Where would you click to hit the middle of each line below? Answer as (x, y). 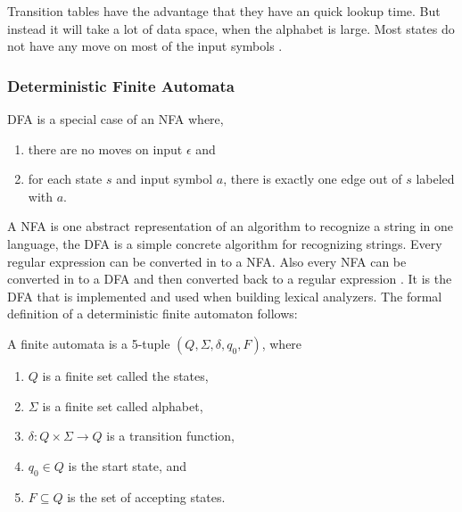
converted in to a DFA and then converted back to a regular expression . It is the (230, 279)
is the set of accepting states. (146, 496)
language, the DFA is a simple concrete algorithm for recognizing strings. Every (225, 243)
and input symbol (165, 179)
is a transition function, (171, 436)
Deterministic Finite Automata (121, 85)
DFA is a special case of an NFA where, (115, 119)
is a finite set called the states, (125, 375)
